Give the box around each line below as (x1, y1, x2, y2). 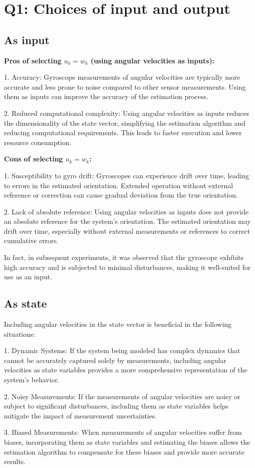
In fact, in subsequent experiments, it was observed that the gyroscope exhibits (4, 252, 244, 262)
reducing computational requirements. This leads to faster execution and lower (4, 127, 242, 138)
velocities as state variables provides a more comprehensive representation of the (4, 364, 248, 375)
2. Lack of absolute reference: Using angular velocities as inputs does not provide (4, 206, 249, 216)
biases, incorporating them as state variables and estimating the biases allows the (4, 437, 251, 447)
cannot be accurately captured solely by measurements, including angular (4, 355, 226, 365)
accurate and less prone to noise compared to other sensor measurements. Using (4, 81, 246, 92)
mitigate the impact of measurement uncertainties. (4, 410, 157, 420)
